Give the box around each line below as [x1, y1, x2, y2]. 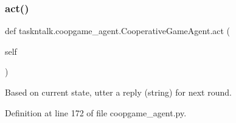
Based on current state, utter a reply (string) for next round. [5, 86, 232, 98]
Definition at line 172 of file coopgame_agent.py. [5, 106, 187, 119]
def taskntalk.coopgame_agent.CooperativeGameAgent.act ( [5, 24, 231, 37]
